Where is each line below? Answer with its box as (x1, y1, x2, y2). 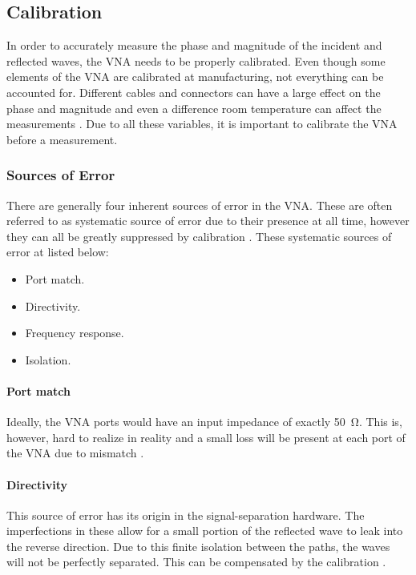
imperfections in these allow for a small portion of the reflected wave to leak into (6, 522, 403, 539)
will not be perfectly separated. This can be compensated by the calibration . (6, 553, 386, 570)
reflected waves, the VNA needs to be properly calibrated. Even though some (6, 52, 386, 69)
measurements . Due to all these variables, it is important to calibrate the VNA (6, 115, 398, 132)
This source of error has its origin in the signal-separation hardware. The (6, 506, 365, 523)
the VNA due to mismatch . (6, 444, 144, 461)
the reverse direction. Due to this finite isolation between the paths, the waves (6, 537, 390, 554)
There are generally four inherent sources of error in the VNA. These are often (6, 196, 393, 213)
